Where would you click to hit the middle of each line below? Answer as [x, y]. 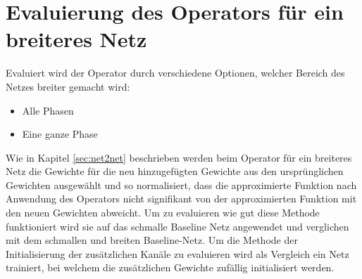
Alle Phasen [48, 110]
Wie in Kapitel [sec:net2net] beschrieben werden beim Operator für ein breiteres [179, 157]
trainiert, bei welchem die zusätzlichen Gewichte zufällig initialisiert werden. [170, 267]
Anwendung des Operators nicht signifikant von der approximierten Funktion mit [181, 199]
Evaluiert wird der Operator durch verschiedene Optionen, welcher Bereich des [175, 73]
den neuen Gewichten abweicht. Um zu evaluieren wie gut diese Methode [163, 213]
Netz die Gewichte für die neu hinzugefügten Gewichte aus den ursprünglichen [175, 171]
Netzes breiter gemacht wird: [68, 86]
